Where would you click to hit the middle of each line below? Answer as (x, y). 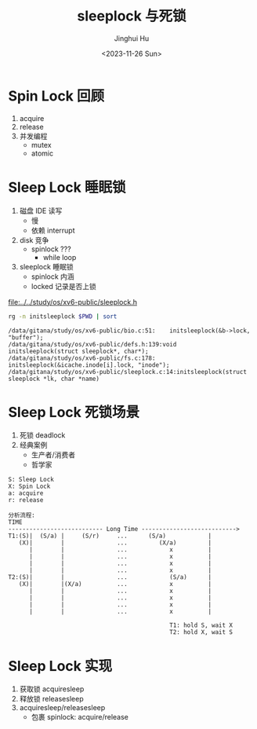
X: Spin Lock (29, 487)
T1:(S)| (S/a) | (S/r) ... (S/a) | (110, 536)
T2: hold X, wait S (201, 632)
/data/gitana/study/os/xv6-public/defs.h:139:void (92, 344)
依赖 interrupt (53, 230)
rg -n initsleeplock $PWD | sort (63, 316)
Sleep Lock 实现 (60, 666)
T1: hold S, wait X (201, 625)
